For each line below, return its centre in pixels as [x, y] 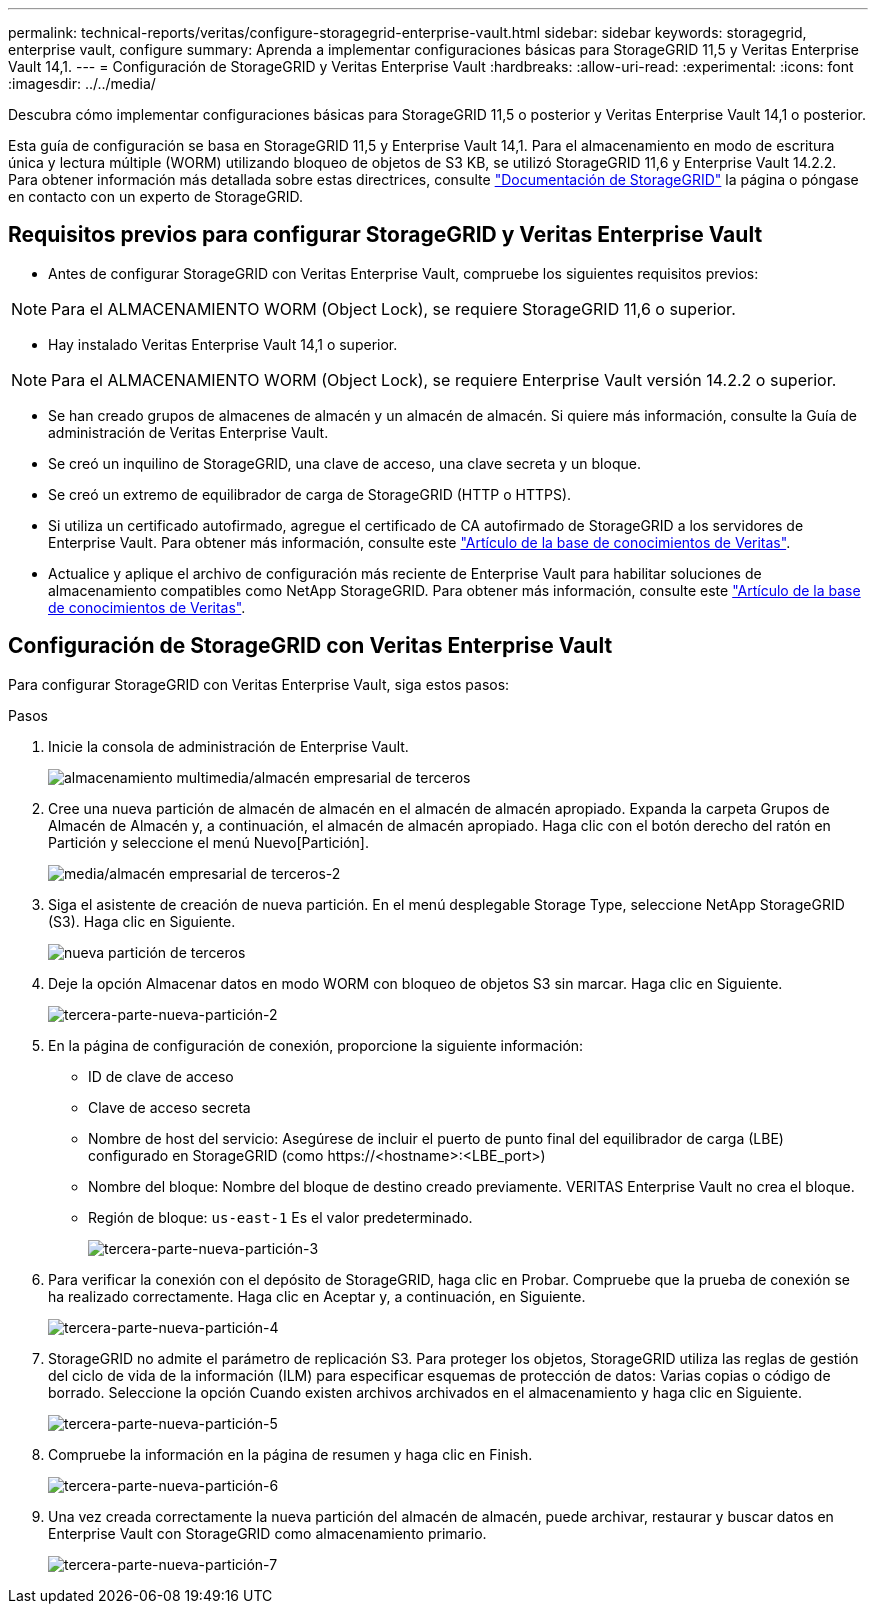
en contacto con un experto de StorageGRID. [156, 196]
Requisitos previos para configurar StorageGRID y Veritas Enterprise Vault [385, 235]
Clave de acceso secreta [169, 1107]
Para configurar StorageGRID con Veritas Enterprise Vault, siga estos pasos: [259, 684]
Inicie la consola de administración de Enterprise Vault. [228, 746]
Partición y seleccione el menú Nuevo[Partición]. [208, 842]
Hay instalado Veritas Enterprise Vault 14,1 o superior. [223, 344]
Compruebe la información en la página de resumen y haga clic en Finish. [290, 1454]
